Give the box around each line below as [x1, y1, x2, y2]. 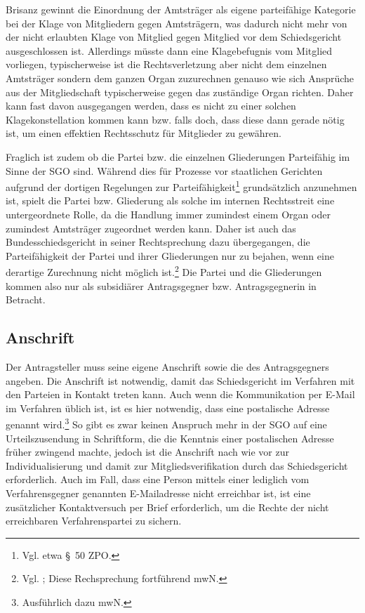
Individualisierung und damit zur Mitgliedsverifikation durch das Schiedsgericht [6, 458, 348, 473]
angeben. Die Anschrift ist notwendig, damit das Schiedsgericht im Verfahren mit [6, 373, 355, 388]
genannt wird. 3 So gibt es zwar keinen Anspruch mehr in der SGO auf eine [6, 415, 327, 432]
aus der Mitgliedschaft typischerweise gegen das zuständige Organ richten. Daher [6, 84, 354, 99]
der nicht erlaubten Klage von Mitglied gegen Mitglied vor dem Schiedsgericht [6, 29, 342, 44]
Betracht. [6, 292, 46, 307]
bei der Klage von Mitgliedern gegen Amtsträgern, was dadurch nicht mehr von [6, 15, 347, 30]
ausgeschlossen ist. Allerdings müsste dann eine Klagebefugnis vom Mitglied [6, 43, 333, 58]
